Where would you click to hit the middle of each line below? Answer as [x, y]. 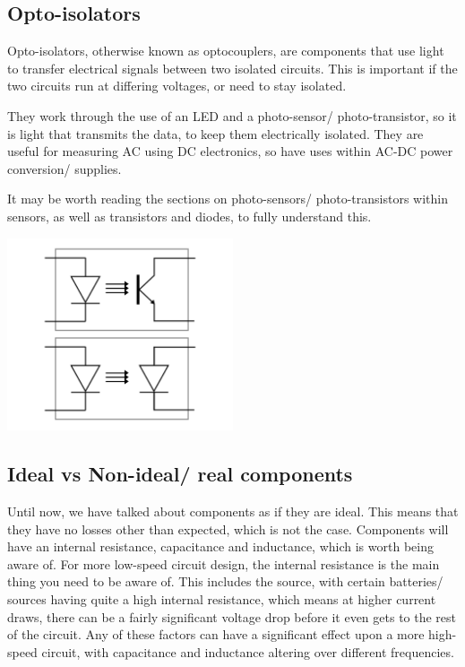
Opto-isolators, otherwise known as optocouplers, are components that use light [226, 51]
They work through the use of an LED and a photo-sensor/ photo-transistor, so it [232, 115]
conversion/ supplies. [65, 168]
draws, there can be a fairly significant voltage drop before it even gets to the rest [232, 616]
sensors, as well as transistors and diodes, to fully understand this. [189, 216]
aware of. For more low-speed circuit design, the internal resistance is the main [224, 563]
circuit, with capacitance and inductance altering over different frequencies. [248, 651]
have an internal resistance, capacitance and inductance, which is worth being [220, 546]
